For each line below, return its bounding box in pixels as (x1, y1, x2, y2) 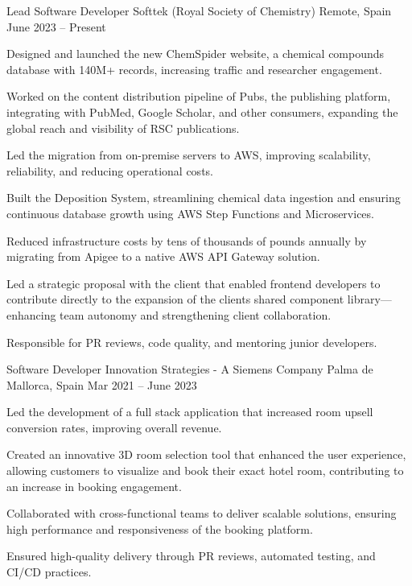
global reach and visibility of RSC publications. (6, 119, 240, 136)
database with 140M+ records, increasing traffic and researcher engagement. (6, 60, 382, 77)
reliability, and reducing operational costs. (6, 162, 213, 179)
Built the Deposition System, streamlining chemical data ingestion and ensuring (6, 189, 401, 206)
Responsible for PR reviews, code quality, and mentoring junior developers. (6, 333, 377, 350)
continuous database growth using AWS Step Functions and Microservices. (6, 204, 374, 221)
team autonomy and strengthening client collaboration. (60, 306, 332, 323)
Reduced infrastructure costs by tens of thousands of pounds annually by (6, 232, 367, 249)
